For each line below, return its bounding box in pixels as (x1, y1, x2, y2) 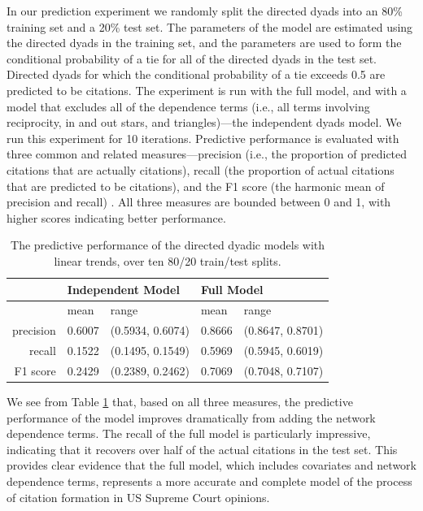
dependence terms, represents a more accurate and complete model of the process (7, 472, 412, 489)
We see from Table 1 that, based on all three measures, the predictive (7, 392, 353, 409)
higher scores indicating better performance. (7, 209, 226, 226)
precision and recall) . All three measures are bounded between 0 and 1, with (7, 193, 391, 210)
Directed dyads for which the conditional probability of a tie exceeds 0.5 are (7, 66, 386, 83)
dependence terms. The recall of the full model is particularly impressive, (7, 425, 371, 442)
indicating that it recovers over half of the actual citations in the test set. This (7, 440, 398, 457)
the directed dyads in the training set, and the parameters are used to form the (7, 34, 402, 51)
